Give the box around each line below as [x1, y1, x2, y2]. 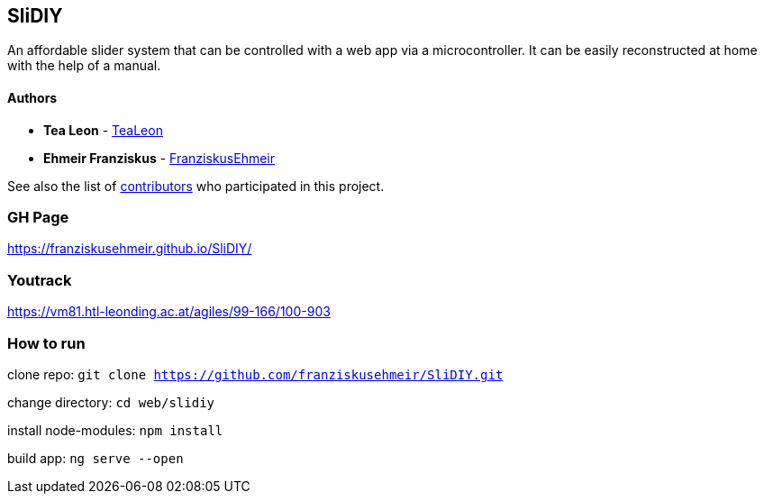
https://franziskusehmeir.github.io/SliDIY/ [7, 241, 252, 257]
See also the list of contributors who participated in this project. [7, 178, 385, 194]
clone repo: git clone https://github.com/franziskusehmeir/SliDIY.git [7, 366, 504, 382]
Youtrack [7, 270, 72, 289]
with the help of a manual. [7, 58, 161, 74]
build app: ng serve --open [7, 450, 184, 466]
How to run [7, 333, 86, 352]
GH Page [7, 208, 69, 227]
